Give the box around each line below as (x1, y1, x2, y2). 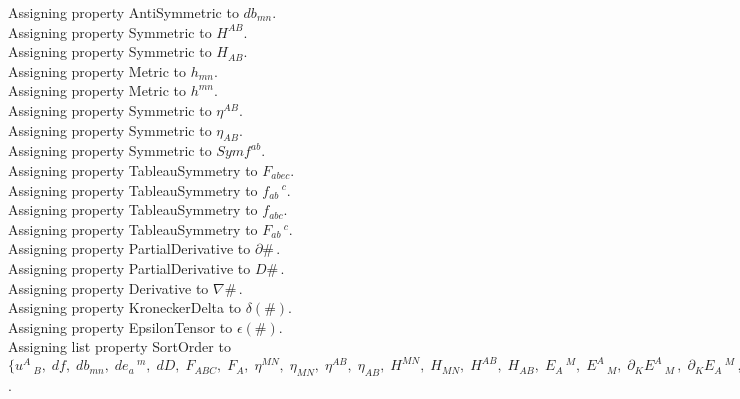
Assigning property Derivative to (8, 277, 209, 298)
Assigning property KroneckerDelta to (8, 297, 242, 318)
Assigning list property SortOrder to (8, 336, 231, 357)
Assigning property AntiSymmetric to (8, 2, 239, 22)
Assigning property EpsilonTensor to (8, 316, 233, 337)
